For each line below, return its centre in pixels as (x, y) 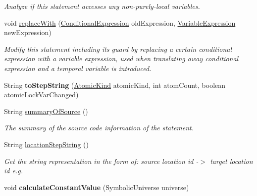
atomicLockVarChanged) (41, 95)
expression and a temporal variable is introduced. (78, 68)
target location (231, 161)
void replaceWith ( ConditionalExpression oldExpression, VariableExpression (120, 22)
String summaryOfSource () (46, 111)
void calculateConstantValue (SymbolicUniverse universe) (97, 187)
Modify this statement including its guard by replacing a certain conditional (118, 49)
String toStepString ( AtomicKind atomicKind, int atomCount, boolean (115, 85)
